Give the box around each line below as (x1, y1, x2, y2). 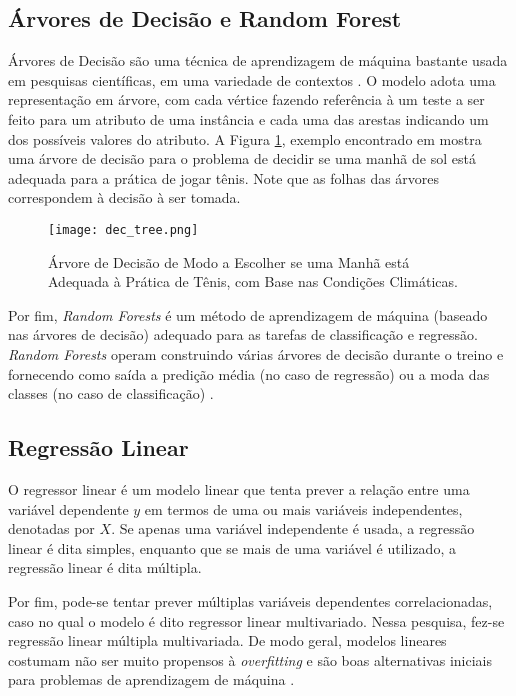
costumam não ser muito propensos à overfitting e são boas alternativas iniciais (8, 649, 492, 670)
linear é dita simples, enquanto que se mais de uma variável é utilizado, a (8, 537, 456, 558)
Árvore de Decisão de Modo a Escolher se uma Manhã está (48, 251, 410, 272)
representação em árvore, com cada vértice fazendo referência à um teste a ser (8, 89, 485, 110)
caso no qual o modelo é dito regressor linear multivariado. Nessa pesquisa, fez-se (8, 610, 505, 631)
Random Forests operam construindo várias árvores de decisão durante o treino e (8, 343, 504, 364)
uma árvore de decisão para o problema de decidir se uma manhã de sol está (8, 148, 476, 169)
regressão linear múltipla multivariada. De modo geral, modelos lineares (8, 630, 447, 651)
